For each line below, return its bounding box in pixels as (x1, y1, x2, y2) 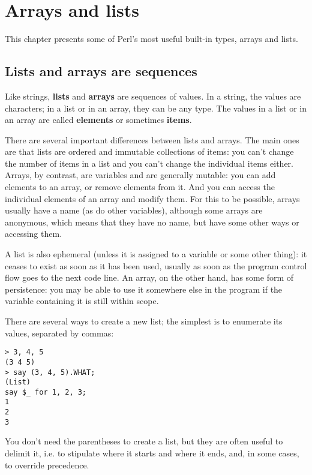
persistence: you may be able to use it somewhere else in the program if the (5, 282, 283, 295)
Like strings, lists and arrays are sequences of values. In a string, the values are (5, 89, 301, 102)
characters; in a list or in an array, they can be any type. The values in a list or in (5, 101, 307, 114)
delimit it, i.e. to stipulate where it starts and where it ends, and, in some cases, (5, 447, 299, 459)
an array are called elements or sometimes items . (5, 113, 192, 126)
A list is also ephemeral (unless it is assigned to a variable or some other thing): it (5, 248, 307, 260)
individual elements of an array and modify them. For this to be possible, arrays (5, 192, 300, 205)
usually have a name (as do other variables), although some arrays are (5, 204, 263, 217)
